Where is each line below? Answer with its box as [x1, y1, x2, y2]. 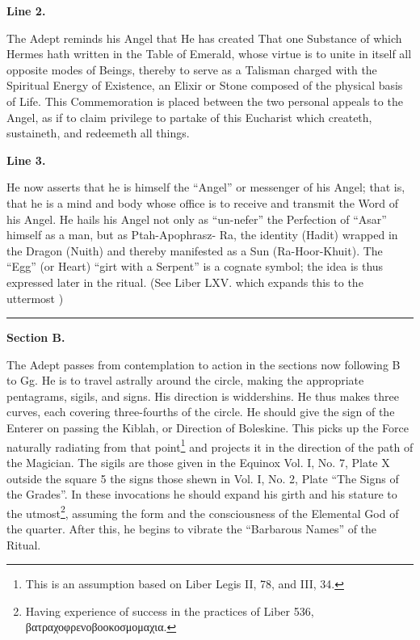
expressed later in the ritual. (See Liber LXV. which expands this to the [6, 273, 363, 290]
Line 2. [6, 2, 46, 19]
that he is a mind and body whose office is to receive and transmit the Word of [6, 194, 398, 211]
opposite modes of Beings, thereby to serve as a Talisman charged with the [6, 61, 377, 78]
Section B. [6, 329, 65, 346]
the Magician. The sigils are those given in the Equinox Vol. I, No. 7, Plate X [6, 453, 390, 470]
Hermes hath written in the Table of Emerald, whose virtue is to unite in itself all [6, 45, 412, 62]
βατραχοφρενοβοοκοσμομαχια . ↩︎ [25, 618, 177, 635]
